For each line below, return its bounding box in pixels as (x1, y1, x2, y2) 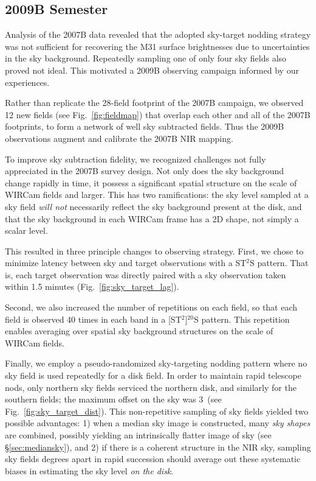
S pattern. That (250, 256, 309, 269)
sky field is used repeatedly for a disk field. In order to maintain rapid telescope (5, 369, 301, 382)
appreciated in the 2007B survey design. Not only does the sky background (5, 164, 284, 177)
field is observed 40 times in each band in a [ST (5, 312, 182, 325)
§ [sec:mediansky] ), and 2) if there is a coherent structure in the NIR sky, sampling (5, 440, 311, 453)
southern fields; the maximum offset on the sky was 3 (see (5, 393, 222, 406)
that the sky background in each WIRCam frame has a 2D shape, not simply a (5, 212, 299, 225)
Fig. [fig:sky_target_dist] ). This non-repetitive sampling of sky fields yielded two (5, 404, 309, 417)
